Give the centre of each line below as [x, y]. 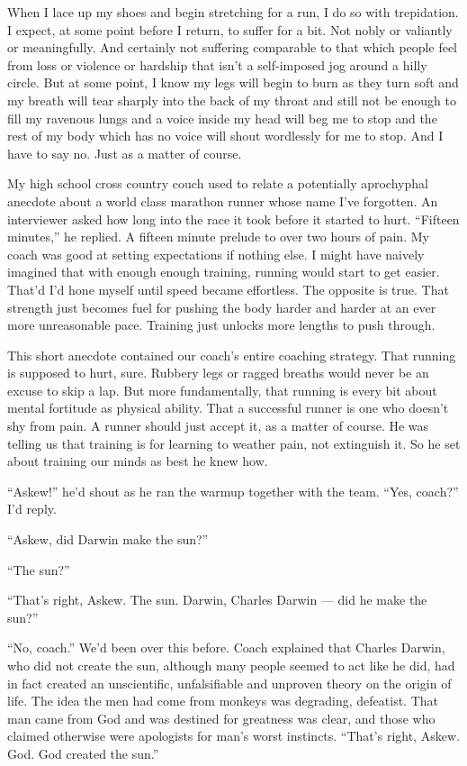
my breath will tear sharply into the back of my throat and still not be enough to [232, 100]
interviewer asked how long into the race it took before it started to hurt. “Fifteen [233, 219]
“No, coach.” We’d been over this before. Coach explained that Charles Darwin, [226, 647]
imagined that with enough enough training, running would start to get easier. [224, 272]
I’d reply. [32, 509]
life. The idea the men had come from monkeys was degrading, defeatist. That [223, 701]
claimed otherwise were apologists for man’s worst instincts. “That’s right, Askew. [233, 736]
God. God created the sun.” [83, 753]
